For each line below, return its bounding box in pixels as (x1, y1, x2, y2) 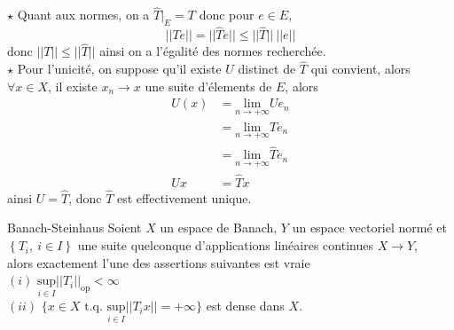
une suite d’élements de (145, 76, 272, 95)
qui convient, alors (310, 59, 411, 78)
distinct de (238, 59, 296, 78)
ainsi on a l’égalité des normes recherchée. (99, 42, 326, 60)
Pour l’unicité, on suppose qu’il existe (17, 59, 222, 78)
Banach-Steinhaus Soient (7, 218, 142, 237)
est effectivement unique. (117, 188, 252, 207)
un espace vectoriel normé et (292, 218, 448, 237)
